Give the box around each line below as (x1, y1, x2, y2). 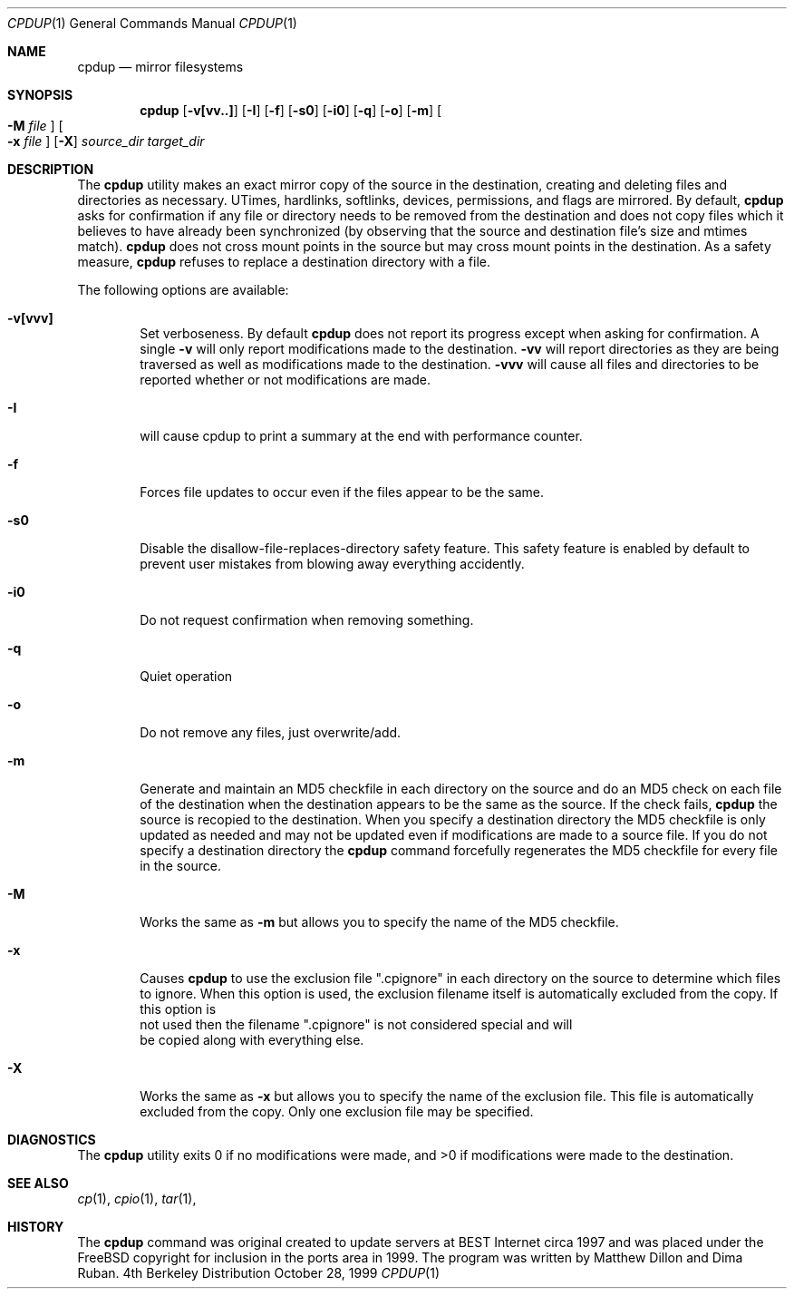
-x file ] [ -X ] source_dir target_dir (7, 133, 205, 149)
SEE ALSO (7, 1175, 69, 1191)
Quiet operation (140, 668, 233, 684)
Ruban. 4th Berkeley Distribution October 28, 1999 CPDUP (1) (77, 1265, 441, 1281)
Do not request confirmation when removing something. (140, 612, 474, 628)
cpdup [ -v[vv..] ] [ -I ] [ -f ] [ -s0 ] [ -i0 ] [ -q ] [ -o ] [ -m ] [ (140, 102, 442, 118)
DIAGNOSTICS (7, 1132, 96, 1147)
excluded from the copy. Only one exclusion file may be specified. (140, 1104, 534, 1119)
